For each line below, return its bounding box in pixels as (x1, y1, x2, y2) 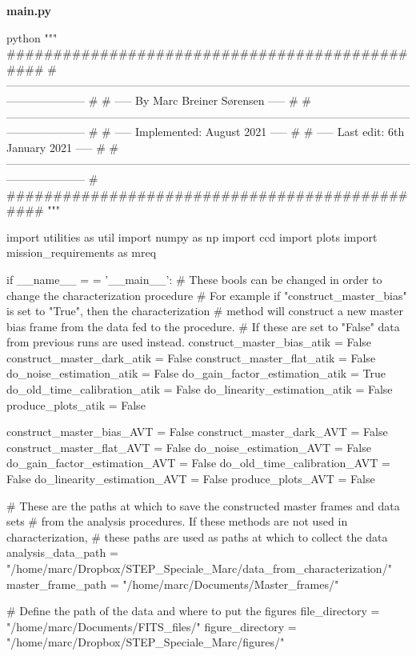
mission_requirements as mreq (6, 244, 157, 261)
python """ (6, 29, 58, 46)
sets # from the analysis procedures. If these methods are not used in (6, 513, 348, 530)
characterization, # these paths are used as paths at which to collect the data (6, 528, 388, 545)
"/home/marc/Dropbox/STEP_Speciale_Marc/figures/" (6, 634, 285, 650)
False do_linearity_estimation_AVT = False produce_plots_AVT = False (6, 470, 375, 487)
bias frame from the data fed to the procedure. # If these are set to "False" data (6, 318, 400, 334)
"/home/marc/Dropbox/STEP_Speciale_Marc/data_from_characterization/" (6, 560, 392, 576)
